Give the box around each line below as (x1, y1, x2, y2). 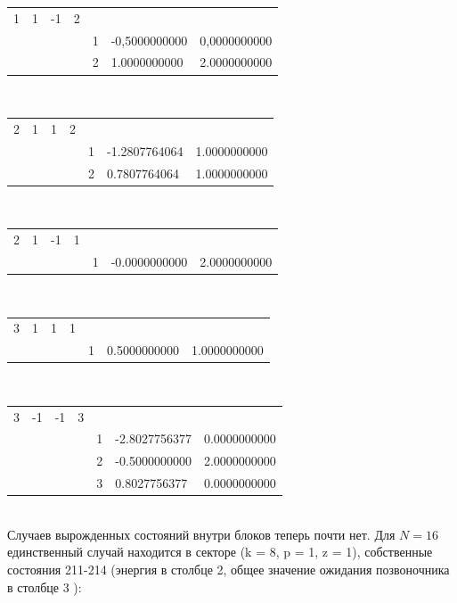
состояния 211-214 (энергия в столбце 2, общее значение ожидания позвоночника (7, 559, 450, 578)
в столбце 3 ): (7, 577, 82, 596)
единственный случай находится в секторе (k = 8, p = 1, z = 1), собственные (7, 542, 433, 561)
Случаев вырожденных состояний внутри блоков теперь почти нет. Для (7, 525, 396, 543)
